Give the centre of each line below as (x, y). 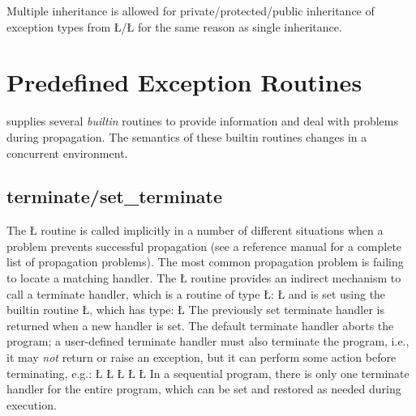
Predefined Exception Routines (184, 82)
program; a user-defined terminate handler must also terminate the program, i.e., (208, 341)
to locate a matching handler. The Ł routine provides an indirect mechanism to (204, 278)
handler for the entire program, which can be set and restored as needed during (204, 389)
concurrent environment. (67, 153)
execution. (32, 404)
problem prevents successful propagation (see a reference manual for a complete (204, 246)
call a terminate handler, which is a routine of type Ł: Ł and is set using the (196, 293)
